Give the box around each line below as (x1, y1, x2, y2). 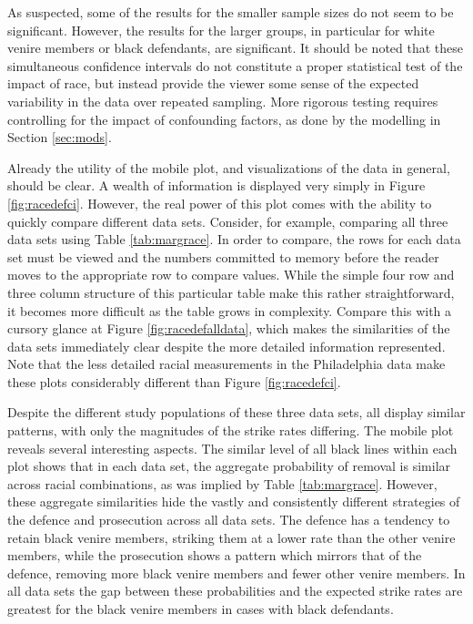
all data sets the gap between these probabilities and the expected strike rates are (7, 581, 463, 600)
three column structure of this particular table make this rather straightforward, (7, 282, 455, 302)
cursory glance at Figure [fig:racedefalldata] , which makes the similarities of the (7, 319, 450, 338)
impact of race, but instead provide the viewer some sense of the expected (7, 74, 419, 93)
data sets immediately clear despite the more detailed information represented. (7, 336, 446, 355)
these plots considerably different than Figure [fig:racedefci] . (7, 372, 341, 391)
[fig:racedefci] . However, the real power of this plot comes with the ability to (7, 193, 432, 212)
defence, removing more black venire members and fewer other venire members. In (7, 563, 466, 582)
